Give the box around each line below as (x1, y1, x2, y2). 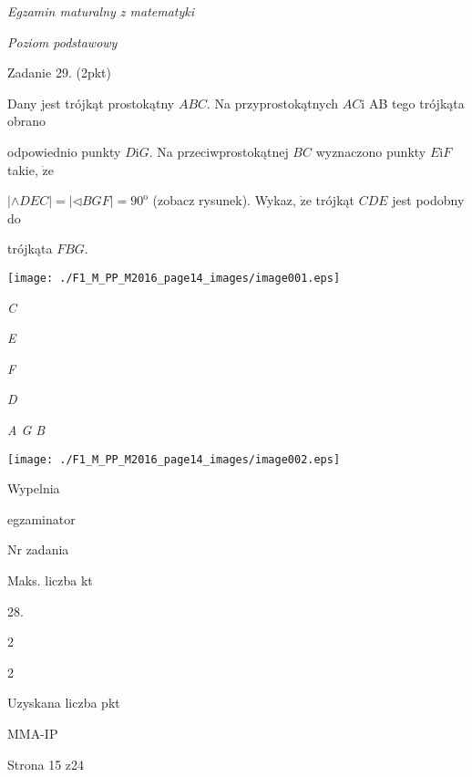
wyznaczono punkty (315, 141, 426, 161)
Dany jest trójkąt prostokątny (7, 93, 175, 112)
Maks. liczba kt (7, 571, 93, 589)
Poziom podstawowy (7, 32, 118, 51)
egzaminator (7, 509, 76, 528)
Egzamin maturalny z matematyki (7, 2, 195, 20)
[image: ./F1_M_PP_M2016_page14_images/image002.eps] (7, 452, 341, 466)
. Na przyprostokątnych (207, 93, 339, 112)
